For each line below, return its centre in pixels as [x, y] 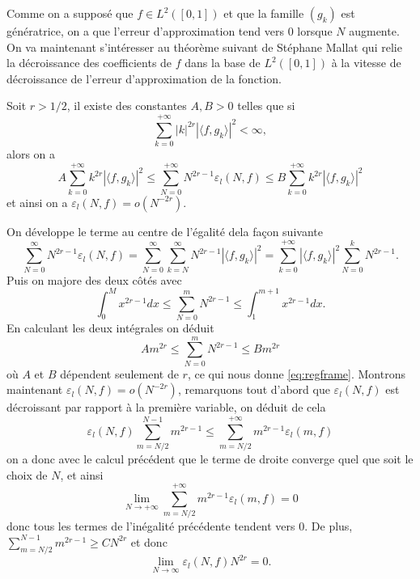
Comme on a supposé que [70, 13]
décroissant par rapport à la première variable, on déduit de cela [166, 407]
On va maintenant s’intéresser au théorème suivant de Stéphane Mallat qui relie [204, 46]
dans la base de [223, 63]
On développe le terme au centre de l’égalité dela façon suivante [165, 231]
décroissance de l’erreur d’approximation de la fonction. [144, 78]
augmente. [374, 31]
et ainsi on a [37, 202]
